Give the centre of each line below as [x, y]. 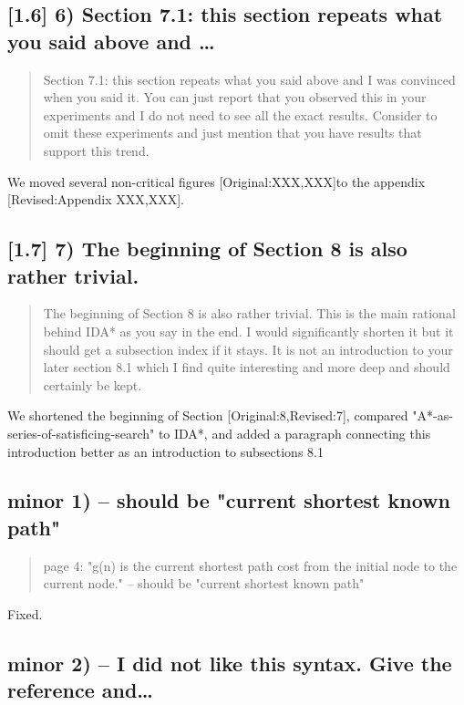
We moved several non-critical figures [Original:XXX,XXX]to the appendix [217, 181]
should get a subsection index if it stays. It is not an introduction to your [248, 349]
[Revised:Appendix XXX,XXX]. [96, 199]
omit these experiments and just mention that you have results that [232, 133]
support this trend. [96, 150]
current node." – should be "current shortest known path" [204, 583]
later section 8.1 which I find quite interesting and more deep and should [247, 367]
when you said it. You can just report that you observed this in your [235, 97]
